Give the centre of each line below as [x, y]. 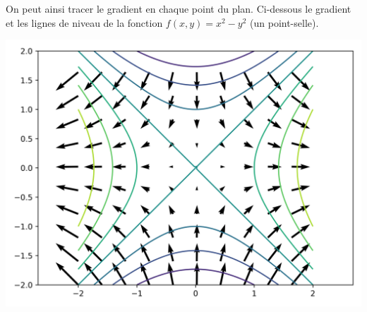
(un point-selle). [284, 22]
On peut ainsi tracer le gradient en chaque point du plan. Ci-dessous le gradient [179, 8]
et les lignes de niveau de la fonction [84, 22]
